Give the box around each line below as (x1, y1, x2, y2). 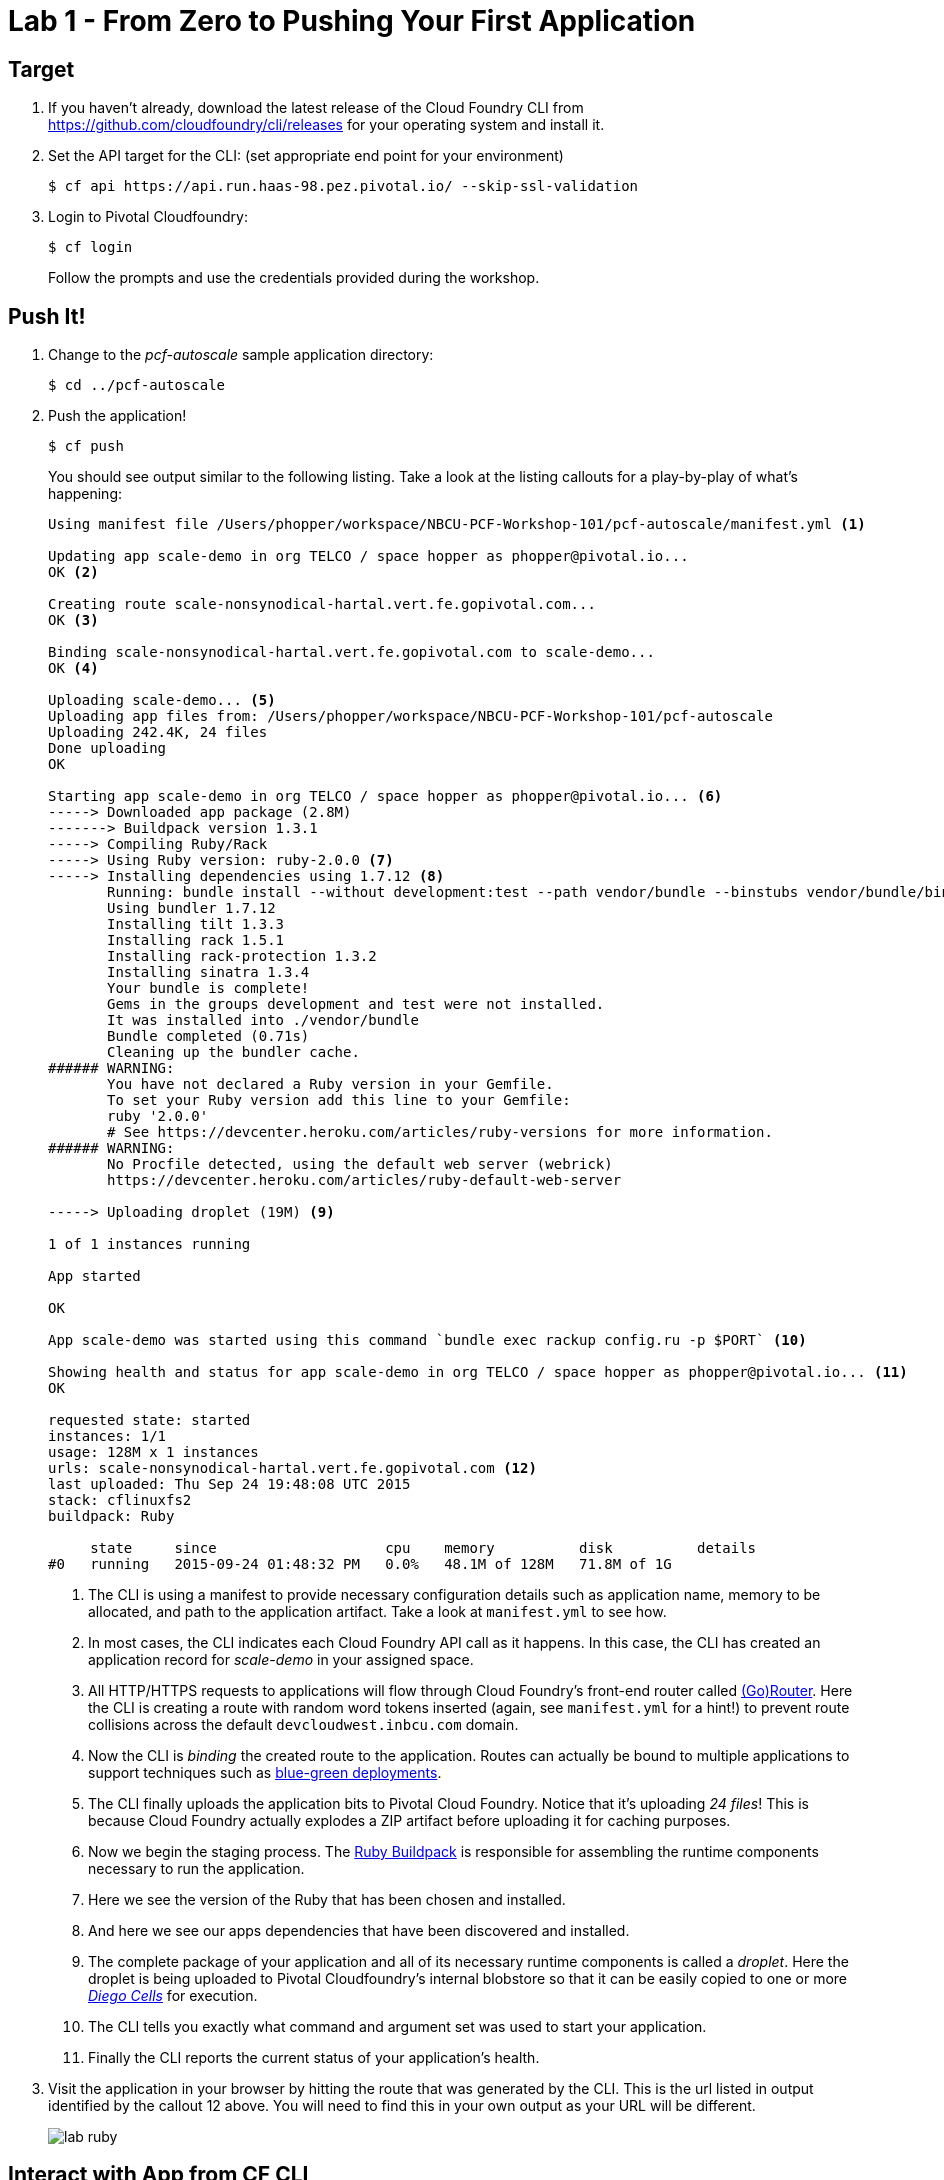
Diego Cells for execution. (88, 1987, 258, 2005)
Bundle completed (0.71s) (107, 1028, 310, 1045)
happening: (48, 485, 122, 503)
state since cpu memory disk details (90, 1540, 757, 1557)
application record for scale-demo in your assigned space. (88, 1651, 474, 1669)
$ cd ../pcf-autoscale (48, 377, 226, 394)
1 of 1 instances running (48, 1236, 251, 1253)
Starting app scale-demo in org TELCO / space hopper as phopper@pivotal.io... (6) (48, 788, 723, 805)
